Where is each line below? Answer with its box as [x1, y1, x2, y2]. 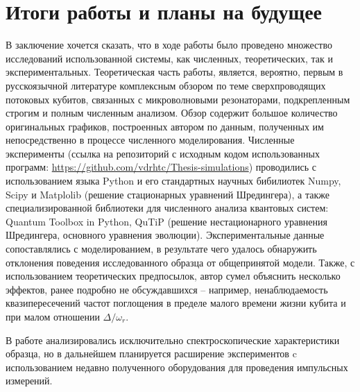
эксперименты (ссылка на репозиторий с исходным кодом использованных [6, 146, 320, 160]
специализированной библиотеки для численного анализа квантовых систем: [6, 201, 329, 215]
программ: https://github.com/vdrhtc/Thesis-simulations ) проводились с [6, 160, 316, 174]
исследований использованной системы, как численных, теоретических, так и [6, 51, 333, 65]
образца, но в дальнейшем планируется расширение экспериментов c [6, 346, 297, 361]
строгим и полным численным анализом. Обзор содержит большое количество [6, 105, 338, 120]
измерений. [6, 373, 53, 388]
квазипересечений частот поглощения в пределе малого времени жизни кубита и [6, 296, 346, 310]
